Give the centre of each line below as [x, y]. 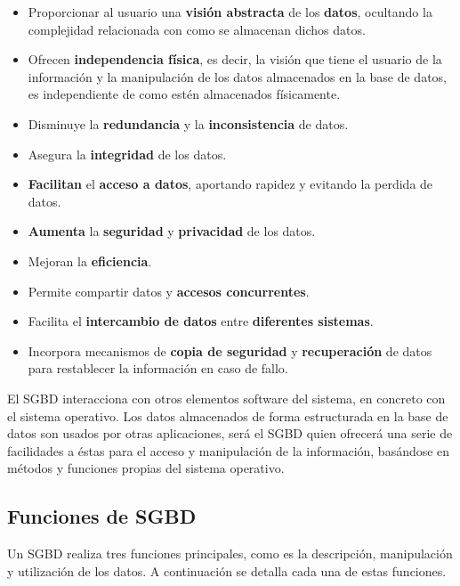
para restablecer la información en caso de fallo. [158, 368]
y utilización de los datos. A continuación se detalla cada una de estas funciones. [227, 570]
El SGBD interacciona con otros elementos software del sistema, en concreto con [226, 398]
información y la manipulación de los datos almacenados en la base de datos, [237, 76]
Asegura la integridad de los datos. [127, 154]
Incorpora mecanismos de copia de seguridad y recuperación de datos [230, 350]
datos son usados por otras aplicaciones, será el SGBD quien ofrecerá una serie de [230, 433]
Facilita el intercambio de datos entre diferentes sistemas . [201, 321]
